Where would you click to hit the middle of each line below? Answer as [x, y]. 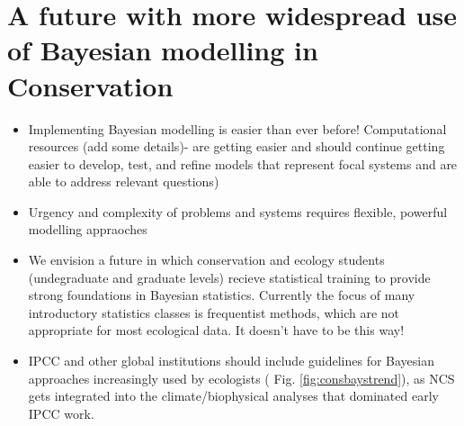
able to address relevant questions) [124, 181]
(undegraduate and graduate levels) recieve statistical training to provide [229, 277]
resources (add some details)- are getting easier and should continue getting [236, 146]
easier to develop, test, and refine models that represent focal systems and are [243, 163]
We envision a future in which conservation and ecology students [206, 260]
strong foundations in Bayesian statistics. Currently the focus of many [222, 295]
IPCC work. [61, 413]
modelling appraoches [88, 229]
